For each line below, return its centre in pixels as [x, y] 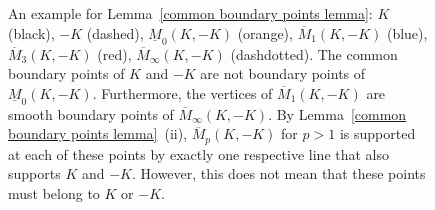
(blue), [407, 32]
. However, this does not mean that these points [278, 173]
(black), [31, 32]
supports [34, 173]
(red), [114, 53]
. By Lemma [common [337, 113]
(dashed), [115, 32]
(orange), [265, 32]
